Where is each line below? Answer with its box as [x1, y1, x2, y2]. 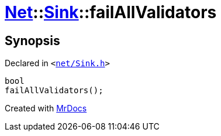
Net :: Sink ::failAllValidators [5, 2, 217, 22]
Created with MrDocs [5, 103, 87, 114]
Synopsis [5, 33, 60, 48]
